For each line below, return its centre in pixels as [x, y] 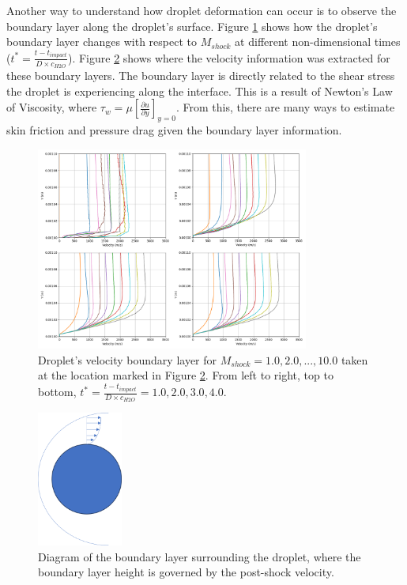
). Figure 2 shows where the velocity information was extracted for [229, 57]
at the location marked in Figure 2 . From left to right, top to [186, 375]
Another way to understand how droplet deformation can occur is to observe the [202, 10]
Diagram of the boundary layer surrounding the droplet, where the [200, 556]
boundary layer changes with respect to [102, 42]
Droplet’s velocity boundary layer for [128, 359]
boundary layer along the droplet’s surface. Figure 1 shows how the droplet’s [192, 26]
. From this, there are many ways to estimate [285, 107]
